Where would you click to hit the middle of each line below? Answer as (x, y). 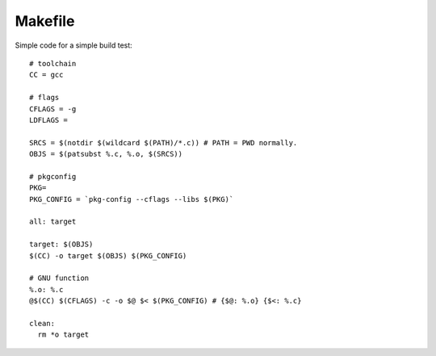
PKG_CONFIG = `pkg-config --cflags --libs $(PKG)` (132, 199)
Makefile (45, 21)
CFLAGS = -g (53, 109)
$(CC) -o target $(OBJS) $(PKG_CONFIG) (108, 255)
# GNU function (59, 278)
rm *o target (63, 335)
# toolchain (53, 63)
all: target (53, 222)
